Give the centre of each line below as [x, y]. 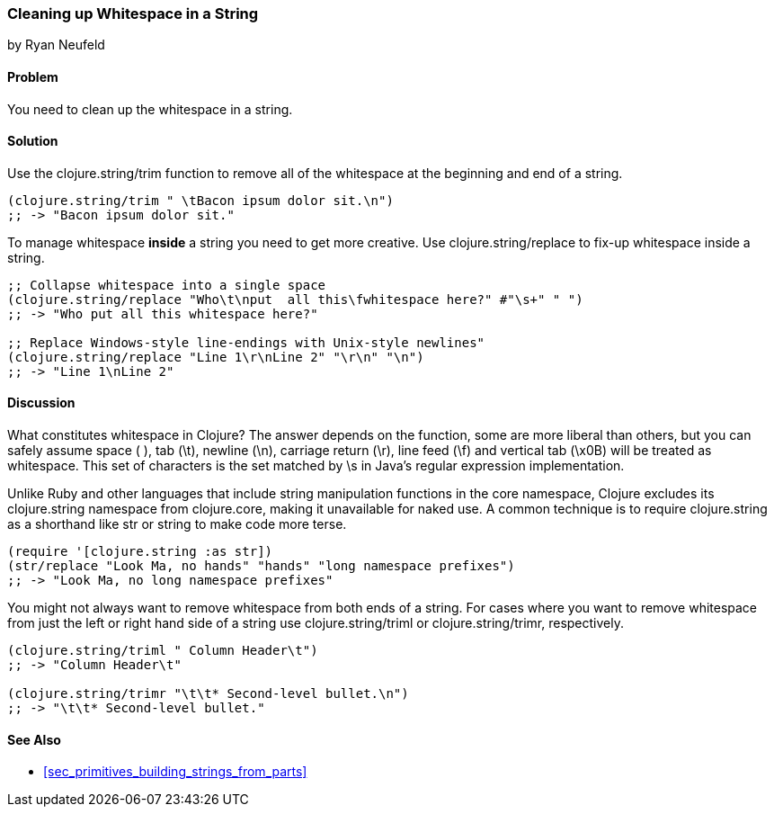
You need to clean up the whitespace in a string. [150, 109]
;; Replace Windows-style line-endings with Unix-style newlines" [246, 342]
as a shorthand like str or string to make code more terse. [177, 524]
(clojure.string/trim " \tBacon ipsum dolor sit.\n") [200, 200]
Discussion [41, 403]
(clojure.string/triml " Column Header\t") [163, 651]
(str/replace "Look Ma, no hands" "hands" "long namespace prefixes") [261, 566]
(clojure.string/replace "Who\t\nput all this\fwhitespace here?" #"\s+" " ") [295, 299]
